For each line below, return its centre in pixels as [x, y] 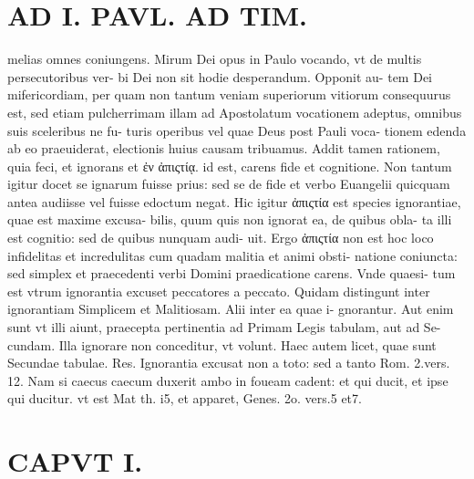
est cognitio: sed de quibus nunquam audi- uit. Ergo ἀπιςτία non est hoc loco [221, 238]
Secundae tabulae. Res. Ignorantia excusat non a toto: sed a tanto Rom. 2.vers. [229, 363]
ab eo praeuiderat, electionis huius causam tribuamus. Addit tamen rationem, [224, 148]
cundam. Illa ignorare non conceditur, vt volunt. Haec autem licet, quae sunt [222, 344]
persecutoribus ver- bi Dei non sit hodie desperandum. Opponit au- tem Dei [220, 76]
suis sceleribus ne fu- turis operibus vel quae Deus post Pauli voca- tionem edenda [237, 130]
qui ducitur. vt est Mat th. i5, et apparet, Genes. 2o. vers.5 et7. [185, 398]
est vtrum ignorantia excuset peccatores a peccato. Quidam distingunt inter [219, 291]
